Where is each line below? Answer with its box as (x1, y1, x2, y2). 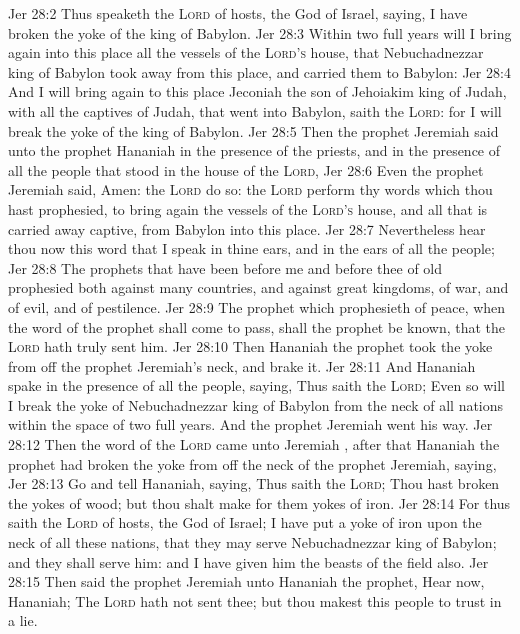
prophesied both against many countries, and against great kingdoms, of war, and (8, 277, 509, 298)
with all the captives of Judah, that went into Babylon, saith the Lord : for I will (8, 100, 502, 121)
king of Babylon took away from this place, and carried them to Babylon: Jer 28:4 (8, 61, 511, 82)
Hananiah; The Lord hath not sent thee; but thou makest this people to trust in (8, 590, 502, 611)
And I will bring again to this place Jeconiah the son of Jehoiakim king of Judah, (8, 81, 507, 102)
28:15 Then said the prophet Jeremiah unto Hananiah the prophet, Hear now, (8, 571, 485, 592)
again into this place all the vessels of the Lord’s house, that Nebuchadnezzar (8, 42, 484, 63)
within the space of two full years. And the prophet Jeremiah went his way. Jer (8, 414, 493, 435)
